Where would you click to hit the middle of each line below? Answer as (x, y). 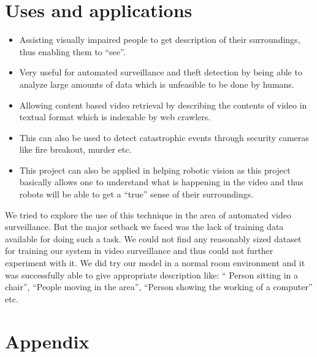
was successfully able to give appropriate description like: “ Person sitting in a (152, 274)
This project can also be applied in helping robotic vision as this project (155, 170)
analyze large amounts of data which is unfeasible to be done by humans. (157, 84)
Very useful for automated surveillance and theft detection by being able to (161, 72)
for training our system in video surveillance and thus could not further (139, 251)
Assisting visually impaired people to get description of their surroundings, (160, 40)
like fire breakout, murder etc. (75, 149)
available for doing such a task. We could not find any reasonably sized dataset (153, 238)
